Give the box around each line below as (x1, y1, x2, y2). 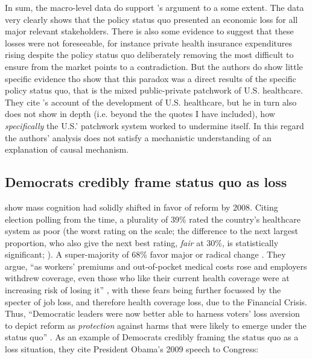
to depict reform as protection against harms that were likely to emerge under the (5, 319, 307, 331)
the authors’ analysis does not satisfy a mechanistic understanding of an (5, 131, 272, 144)
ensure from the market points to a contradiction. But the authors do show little (5, 60, 303, 72)
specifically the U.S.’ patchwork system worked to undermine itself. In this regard (5, 119, 304, 132)
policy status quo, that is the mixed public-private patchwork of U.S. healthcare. (5, 84, 303, 97)
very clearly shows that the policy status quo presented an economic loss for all (5, 13, 298, 25)
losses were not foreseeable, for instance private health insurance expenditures (5, 36, 292, 49)
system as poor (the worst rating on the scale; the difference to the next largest (5, 224, 298, 237)
